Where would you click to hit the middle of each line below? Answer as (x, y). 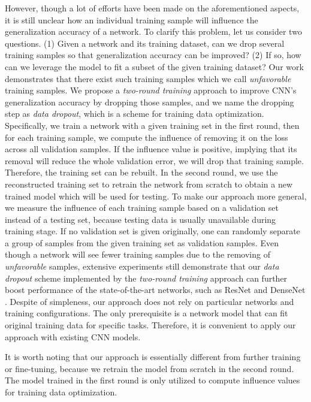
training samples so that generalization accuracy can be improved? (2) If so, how (153, 55)
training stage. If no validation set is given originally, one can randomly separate (153, 231)
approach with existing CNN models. (73, 336)
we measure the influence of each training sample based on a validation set (142, 208)
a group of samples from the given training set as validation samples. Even (142, 242)
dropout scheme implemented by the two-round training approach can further (146, 278)
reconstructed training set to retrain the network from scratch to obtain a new (149, 184)
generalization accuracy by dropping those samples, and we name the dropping (150, 102)
